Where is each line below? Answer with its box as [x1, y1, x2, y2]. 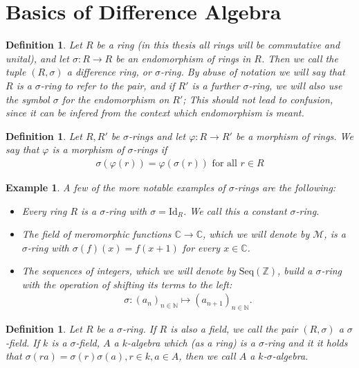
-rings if [133, 142, 167, 157]
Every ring [21, 203, 67, 218]
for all [212, 158, 237, 168]
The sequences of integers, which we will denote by [21, 263, 236, 278]
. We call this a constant [183, 203, 287, 218]
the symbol [6, 91, 50, 106]
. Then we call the [261, 51, 338, 65]
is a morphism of [52, 142, 125, 157]
